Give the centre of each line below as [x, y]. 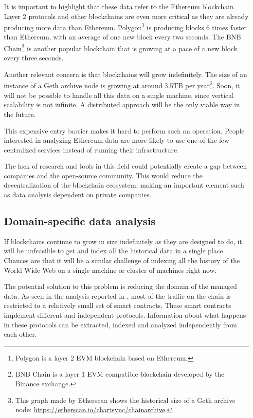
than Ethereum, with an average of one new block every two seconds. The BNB [123, 37]
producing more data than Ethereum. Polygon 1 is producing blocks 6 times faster [126, 27]
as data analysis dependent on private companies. [78, 195]
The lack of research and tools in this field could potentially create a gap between [126, 166]
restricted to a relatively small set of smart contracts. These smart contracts [117, 305]
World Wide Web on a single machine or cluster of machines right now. [110, 270]
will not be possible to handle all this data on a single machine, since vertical [119, 95]
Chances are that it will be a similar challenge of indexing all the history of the [122, 260]
